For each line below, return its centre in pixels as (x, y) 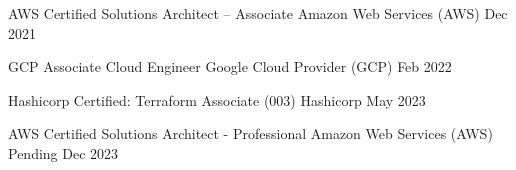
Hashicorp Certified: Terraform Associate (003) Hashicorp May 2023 (217, 99)
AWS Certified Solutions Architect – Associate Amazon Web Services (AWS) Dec (258, 13)
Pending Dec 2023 (63, 152)
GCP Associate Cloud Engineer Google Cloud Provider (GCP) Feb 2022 (230, 66)
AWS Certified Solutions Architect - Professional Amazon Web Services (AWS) (250, 133)
